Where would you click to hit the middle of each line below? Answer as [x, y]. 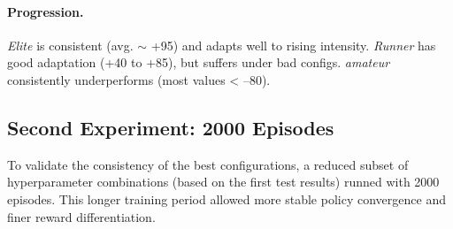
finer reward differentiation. [81, 216]
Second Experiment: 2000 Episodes [171, 127]
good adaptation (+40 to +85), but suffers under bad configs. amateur [199, 62]
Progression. [46, 11]
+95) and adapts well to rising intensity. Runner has [293, 45]
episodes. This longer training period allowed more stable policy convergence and [226, 198]
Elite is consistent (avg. [70, 45]
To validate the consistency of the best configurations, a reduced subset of [208, 164]
